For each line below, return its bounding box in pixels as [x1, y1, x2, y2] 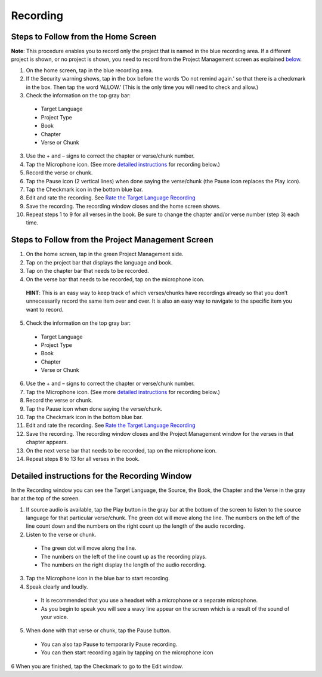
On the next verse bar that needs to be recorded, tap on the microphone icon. [26, 447, 217, 454]
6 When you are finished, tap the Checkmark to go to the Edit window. [11, 663, 184, 670]
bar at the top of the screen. [11, 495, 80, 502]
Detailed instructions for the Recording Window [11, 470, 192, 481]
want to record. [26, 306, 64, 313]
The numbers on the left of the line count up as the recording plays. [41, 553, 207, 560]
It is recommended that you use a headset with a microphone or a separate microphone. [41, 597, 258, 604]
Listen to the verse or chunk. [26, 531, 97, 538]
